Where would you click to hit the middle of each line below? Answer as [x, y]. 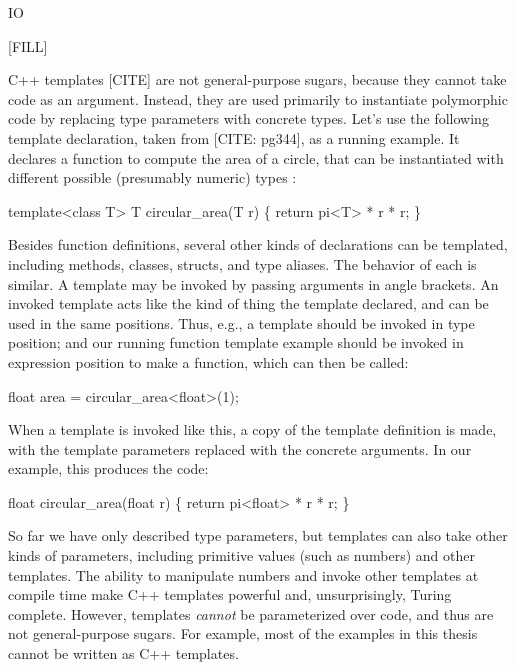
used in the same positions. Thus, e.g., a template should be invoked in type [241, 322]
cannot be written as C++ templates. [123, 653]
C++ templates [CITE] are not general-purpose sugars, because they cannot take [257, 79]
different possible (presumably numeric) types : [152, 177]
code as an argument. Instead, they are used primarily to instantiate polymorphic [258, 98]
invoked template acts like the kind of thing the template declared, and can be [248, 303]
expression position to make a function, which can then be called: [208, 361]
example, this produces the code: [108, 468]
